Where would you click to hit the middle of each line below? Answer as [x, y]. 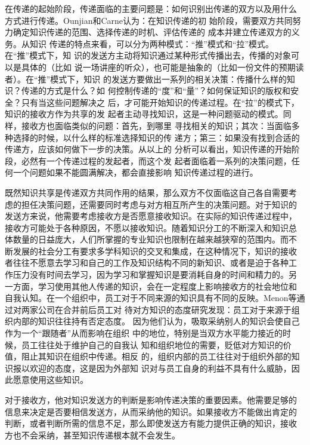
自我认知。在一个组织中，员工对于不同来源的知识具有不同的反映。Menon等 [151, 298]
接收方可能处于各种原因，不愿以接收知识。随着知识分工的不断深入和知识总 [151, 227]
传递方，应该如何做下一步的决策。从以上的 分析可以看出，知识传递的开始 [148, 149]
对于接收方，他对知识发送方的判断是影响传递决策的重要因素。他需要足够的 [151, 400]
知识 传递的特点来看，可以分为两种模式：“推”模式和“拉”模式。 [152, 43]
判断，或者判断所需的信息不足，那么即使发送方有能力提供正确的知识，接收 [151, 423]
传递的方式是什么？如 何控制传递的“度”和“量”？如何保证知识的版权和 [156, 90]
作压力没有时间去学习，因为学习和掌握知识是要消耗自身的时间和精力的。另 [151, 274]
